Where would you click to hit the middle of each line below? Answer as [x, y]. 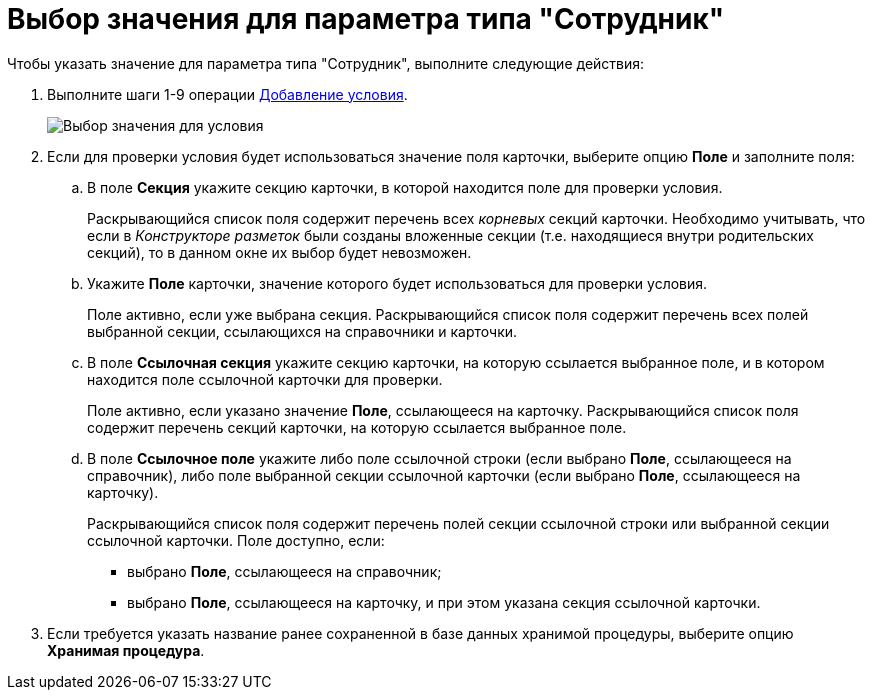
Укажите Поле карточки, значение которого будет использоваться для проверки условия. [397, 283]
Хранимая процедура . [126, 650]
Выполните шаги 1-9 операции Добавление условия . [227, 94]
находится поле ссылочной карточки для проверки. [265, 379]
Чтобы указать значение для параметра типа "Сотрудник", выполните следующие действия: [326, 63]
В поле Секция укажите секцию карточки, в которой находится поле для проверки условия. [405, 187]
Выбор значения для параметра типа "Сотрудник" [366, 19]
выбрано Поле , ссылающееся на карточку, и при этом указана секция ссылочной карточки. [444, 602]
